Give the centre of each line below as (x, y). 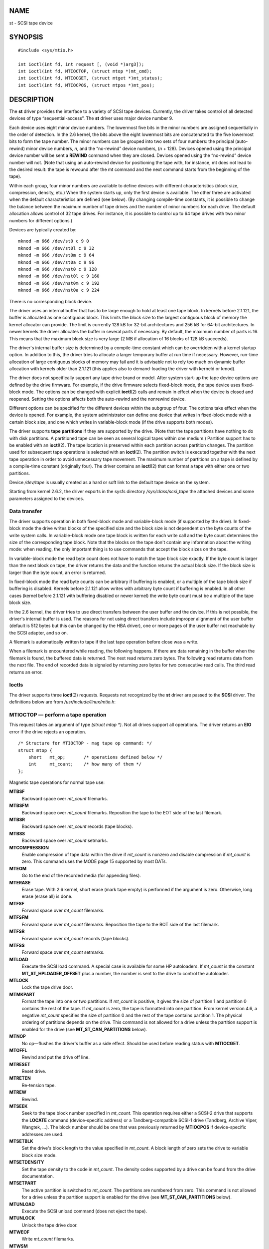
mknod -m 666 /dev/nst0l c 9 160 (59, 276)
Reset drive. (34, 1071)
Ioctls (16, 685)
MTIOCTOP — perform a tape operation (58, 714)
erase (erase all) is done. (47, 896)
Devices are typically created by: (43, 230)
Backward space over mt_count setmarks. (65, 841)
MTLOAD (19, 959)
